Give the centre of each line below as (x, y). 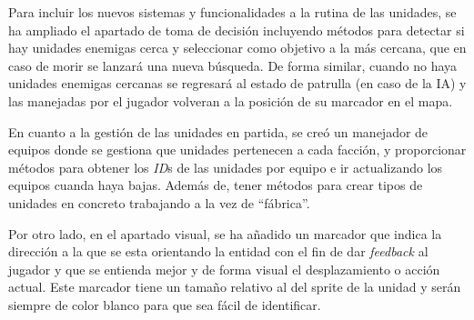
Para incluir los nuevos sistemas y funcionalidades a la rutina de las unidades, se (232, 12)
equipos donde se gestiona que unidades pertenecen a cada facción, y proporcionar (237, 150)
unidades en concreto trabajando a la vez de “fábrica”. (159, 202)
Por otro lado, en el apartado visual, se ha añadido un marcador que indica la (225, 233)
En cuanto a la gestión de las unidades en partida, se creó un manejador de (218, 131)
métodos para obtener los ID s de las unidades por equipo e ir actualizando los (226, 167)
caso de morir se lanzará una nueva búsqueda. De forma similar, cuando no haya (233, 65)
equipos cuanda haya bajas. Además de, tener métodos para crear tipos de (216, 185)
